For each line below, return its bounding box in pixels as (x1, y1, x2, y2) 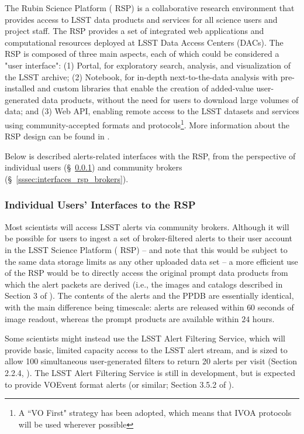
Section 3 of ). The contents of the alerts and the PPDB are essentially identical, (5, 289, 294, 302)
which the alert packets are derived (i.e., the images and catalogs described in (5, 278, 283, 290)
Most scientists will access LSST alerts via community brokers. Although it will (5, 220, 289, 233)
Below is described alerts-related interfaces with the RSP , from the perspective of (5, 149, 296, 162)
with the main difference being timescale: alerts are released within (5, 300, 244, 313)
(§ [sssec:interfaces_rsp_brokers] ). (5, 172, 129, 184)
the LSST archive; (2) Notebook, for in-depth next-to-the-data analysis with (5, 70, 278, 83)
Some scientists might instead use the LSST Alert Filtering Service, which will (5, 332, 285, 344)
